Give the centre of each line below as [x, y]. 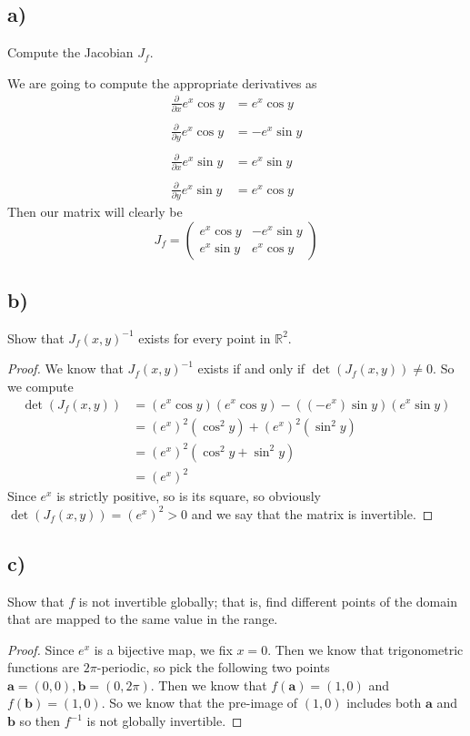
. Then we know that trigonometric [365, 649]
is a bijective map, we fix [163, 649]
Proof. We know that [65, 368]
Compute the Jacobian [70, 52]
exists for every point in [205, 337]
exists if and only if [251, 368]
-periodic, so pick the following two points [213, 667]
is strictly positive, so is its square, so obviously [189, 496]
